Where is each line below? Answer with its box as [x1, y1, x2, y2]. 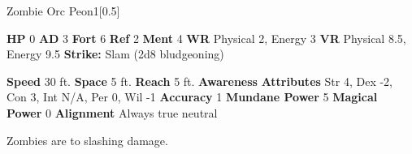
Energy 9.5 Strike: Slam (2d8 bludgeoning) [7, 45, 224, 62]
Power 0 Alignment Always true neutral [7, 104, 218, 121]
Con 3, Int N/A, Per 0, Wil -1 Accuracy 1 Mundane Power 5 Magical [7, 88, 378, 105]
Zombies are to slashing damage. [7, 131, 168, 148]
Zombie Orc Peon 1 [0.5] [7, 2, 120, 19]
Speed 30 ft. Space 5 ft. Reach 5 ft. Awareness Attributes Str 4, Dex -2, [7, 72, 392, 89]
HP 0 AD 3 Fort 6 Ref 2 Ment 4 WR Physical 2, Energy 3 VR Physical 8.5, [7, 29, 406, 46]
